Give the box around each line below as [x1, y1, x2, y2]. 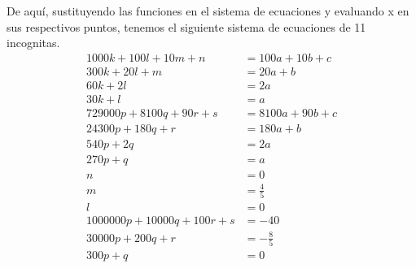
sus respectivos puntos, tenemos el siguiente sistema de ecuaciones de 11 [7, 18, 366, 35]
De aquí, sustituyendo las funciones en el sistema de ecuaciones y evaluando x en [7, 2, 409, 19]
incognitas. [7, 34, 60, 51]
